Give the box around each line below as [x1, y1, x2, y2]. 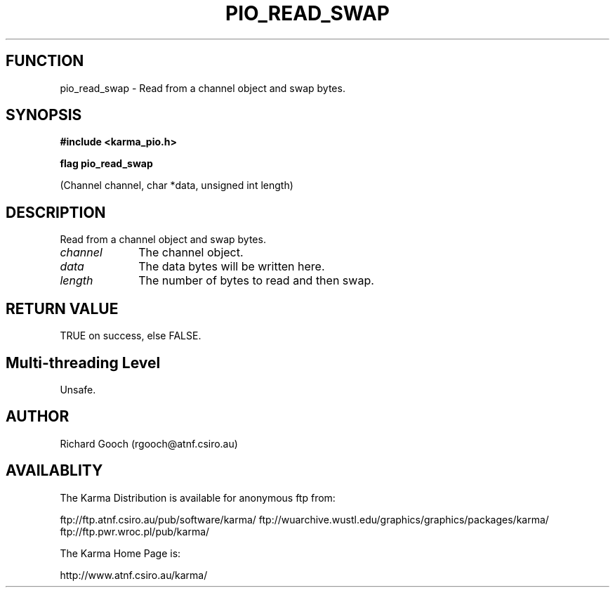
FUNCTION [6, 52, 84, 70]
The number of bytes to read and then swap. [138, 273, 374, 288]
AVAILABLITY [6, 462, 103, 480]
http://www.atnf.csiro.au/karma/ [60, 568, 208, 581]
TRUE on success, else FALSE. [60, 330, 201, 342]
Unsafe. [60, 383, 96, 396]
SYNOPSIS [6, 106, 82, 124]
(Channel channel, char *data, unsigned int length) [60, 179, 293, 192]
